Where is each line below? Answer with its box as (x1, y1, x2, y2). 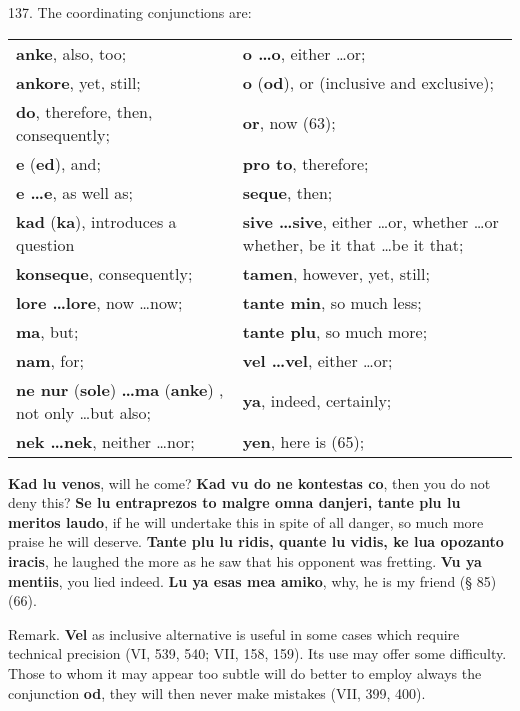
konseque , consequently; (16, 261, 193, 285)
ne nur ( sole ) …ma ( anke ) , (16, 377, 224, 401)
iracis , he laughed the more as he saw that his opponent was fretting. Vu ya (8, 550, 482, 571)
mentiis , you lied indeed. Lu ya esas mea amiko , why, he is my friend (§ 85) (8, 570, 497, 591)
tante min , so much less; (242, 290, 422, 314)
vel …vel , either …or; (242, 348, 393, 372)
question (16, 232, 75, 256)
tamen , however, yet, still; (242, 261, 430, 285)
